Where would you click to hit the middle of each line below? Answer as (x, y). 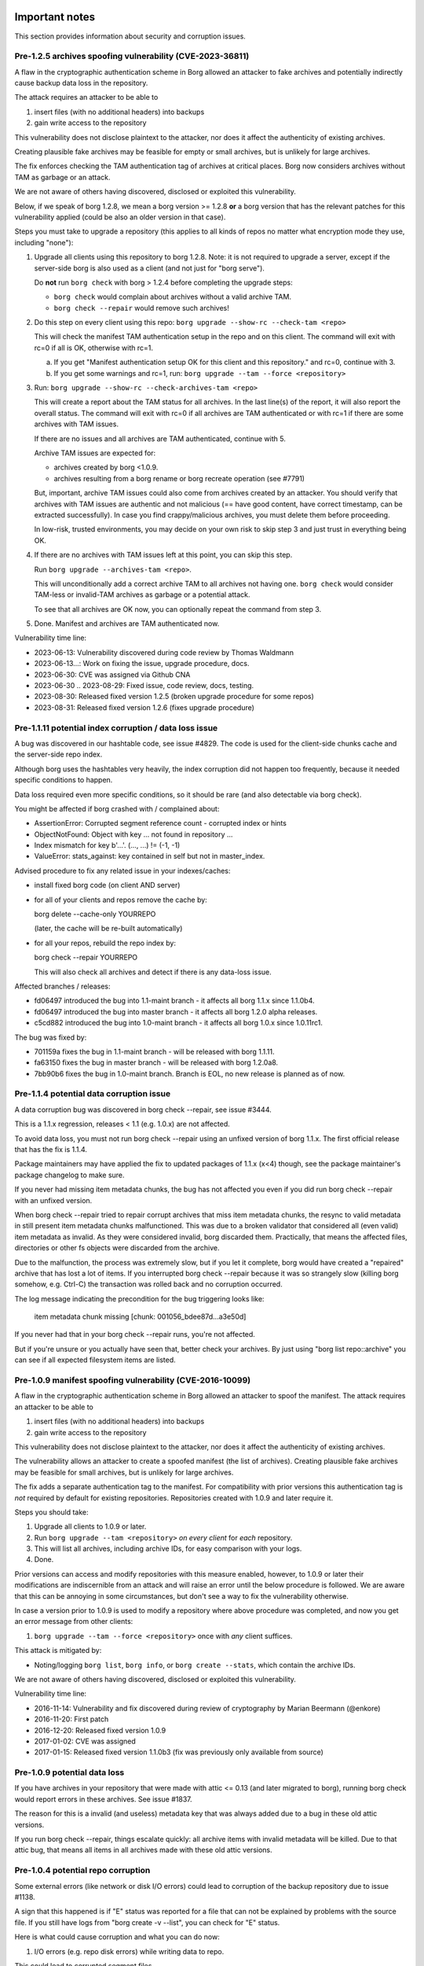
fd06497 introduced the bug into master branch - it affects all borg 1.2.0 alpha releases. (176, 1011)
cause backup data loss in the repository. (81, 83)
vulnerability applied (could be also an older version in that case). (120, 217)
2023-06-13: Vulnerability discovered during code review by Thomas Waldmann (164, 652)
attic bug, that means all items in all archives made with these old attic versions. (143, 1850)
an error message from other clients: (74, 1622)
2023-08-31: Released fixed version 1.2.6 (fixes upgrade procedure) (144, 707)
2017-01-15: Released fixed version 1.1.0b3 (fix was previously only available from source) (179, 1752)
